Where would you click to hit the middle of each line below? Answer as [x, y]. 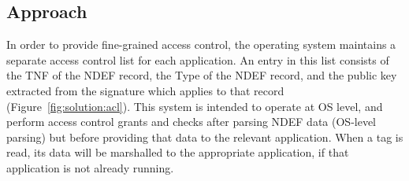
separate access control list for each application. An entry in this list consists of [198, 59]
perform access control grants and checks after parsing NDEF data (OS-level [191, 122]
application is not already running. [90, 167]
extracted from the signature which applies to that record [145, 90]
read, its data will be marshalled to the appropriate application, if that [178, 152]
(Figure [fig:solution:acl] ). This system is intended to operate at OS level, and [195, 106]
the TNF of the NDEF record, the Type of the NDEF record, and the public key [202, 75]
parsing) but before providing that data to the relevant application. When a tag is [205, 137]
